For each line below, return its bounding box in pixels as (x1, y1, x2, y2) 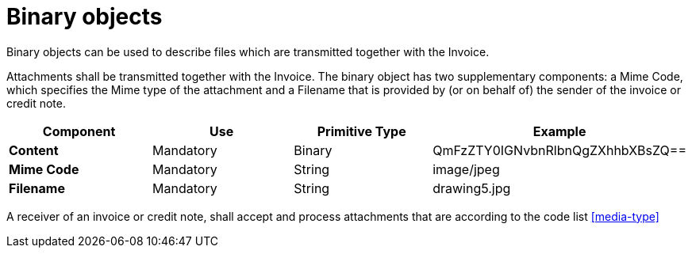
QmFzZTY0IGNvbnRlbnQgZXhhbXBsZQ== (432, 142, 686, 158)
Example (532, 123, 586, 139)
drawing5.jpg (432, 180, 511, 196)
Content (9, 142, 59, 158)
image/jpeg (432, 161, 500, 177)
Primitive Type (317, 123, 406, 139)
